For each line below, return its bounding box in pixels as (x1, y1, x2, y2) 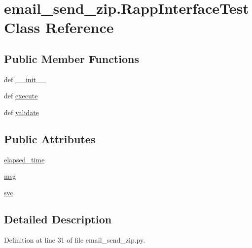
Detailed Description (4, 211, 112, 226)
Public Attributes (4, 131, 96, 146)
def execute (4, 91, 38, 101)
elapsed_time (4, 154, 45, 164)
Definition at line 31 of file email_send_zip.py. (4, 234, 145, 245)
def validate (4, 107, 39, 117)
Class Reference (4, 17, 114, 37)
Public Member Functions (4, 51, 139, 66)
